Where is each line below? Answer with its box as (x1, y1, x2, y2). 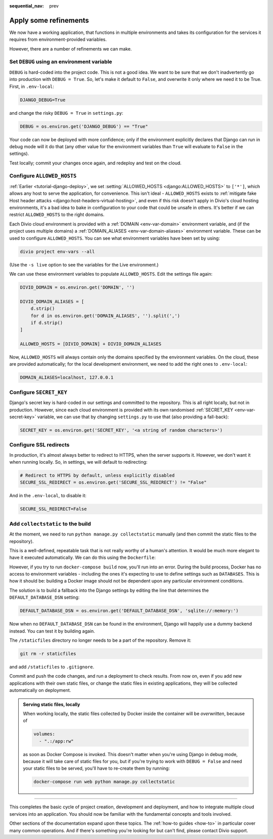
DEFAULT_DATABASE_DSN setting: (9, 594, 80, 600)
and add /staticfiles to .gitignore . (9, 664, 95, 670)
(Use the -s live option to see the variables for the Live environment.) (9, 261, 159, 268)
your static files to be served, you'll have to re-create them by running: (23, 765, 170, 771)
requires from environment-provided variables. (9, 36, 107, 42)
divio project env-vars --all (20, 248, 95, 254)
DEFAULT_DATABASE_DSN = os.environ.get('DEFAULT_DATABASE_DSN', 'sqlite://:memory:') (20, 608, 239, 614)
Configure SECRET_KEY (9, 388, 68, 395)
